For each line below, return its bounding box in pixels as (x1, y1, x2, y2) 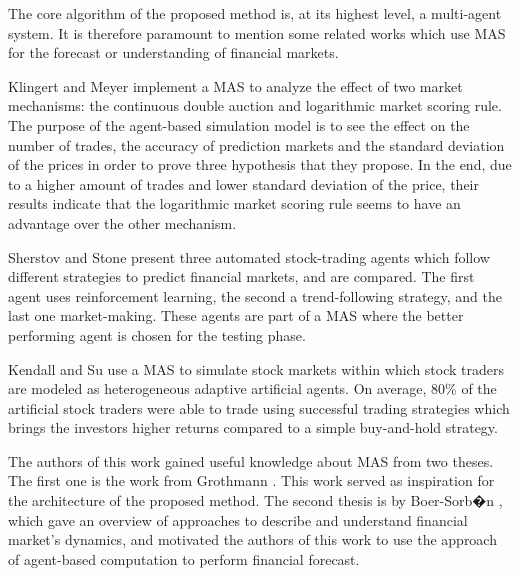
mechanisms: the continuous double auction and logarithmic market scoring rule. (8, 95, 502, 116)
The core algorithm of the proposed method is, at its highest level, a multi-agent (8, 3, 502, 23)
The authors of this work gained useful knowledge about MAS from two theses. (8, 450, 494, 471)
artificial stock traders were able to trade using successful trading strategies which (8, 397, 510, 418)
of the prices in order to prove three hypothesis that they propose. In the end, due (8, 154, 512, 175)
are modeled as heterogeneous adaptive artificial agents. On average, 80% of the (8, 378, 497, 399)
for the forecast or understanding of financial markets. (8, 42, 339, 63)
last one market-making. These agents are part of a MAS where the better (8, 305, 464, 326)
